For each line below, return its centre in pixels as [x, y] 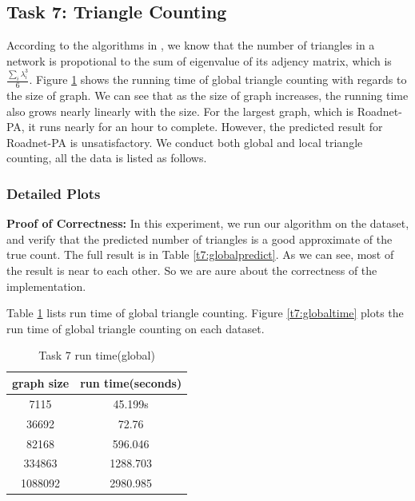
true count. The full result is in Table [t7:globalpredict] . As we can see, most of [200, 254]
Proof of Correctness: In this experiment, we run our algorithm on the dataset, [208, 223]
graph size [41, 382]
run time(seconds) [131, 382]
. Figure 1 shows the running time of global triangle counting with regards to [218, 80]
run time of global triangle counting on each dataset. [136, 328]
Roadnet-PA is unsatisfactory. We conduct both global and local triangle [185, 142]
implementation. [46, 286]
